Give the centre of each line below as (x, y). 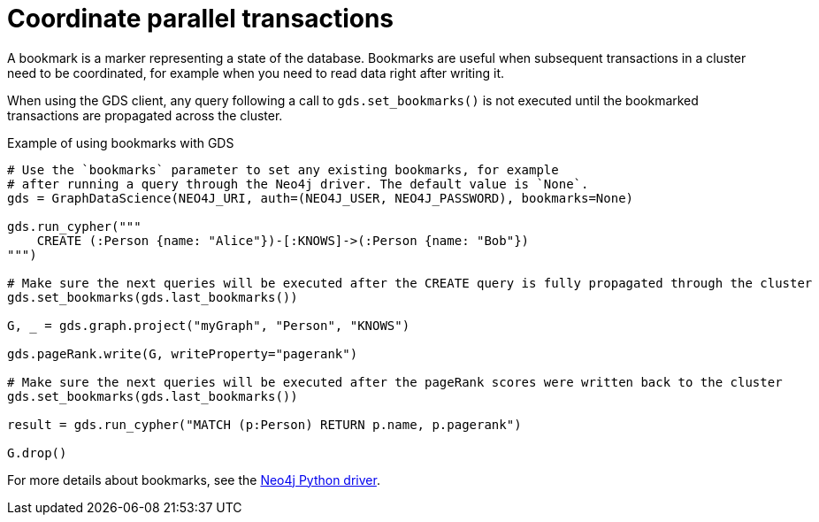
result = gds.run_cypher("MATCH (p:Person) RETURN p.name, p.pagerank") (264, 424)
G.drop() (37, 453)
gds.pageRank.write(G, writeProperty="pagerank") (183, 353)
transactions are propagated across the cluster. (145, 115)
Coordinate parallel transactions (201, 19)
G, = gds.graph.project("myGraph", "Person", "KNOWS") (209, 325)
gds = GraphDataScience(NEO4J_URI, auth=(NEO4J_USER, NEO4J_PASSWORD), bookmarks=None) (321, 198)
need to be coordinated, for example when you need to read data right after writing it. (256, 73)
